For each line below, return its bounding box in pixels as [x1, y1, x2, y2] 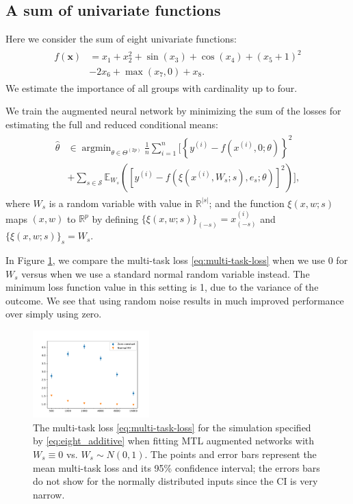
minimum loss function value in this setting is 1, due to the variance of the [5, 280, 319, 294]
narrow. [33, 487, 65, 501]
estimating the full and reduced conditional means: [5, 117, 218, 131]
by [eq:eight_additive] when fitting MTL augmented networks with [33, 433, 315, 448]
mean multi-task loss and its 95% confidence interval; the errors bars [33, 460, 320, 475]
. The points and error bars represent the [144, 446, 317, 461]
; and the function [209, 195, 285, 210]
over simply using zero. [5, 307, 102, 321]
